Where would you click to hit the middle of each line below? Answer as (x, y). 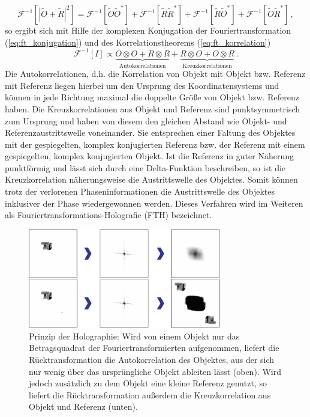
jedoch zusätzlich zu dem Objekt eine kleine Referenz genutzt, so (148, 383)
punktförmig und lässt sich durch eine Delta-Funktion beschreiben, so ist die (145, 167)
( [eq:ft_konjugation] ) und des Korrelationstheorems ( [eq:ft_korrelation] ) (138, 42)
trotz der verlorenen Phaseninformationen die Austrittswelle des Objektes (140, 191)
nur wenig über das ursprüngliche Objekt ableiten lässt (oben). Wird (155, 371)
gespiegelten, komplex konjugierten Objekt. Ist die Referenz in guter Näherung (149, 156)
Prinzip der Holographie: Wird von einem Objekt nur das (134, 336)
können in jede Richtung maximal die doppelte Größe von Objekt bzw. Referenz (152, 97)
